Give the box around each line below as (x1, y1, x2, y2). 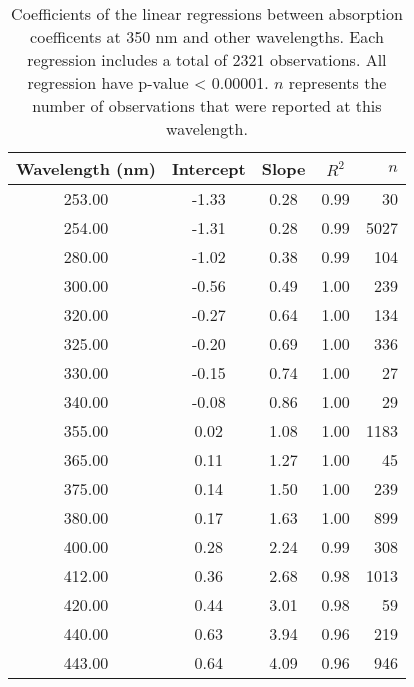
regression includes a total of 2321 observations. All (27, 48, 387, 71)
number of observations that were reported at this (32, 94, 382, 117)
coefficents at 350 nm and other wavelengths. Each (30, 25, 384, 48)
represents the (288, 71, 387, 94)
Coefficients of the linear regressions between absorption (11, 2, 403, 25)
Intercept (171, 157, 246, 180)
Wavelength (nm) (16, 157, 156, 180)
